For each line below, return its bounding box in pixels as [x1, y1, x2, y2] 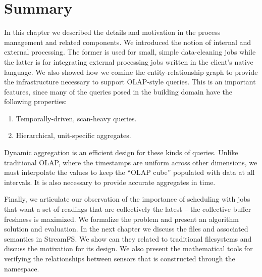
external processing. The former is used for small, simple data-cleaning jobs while [4, 47, 256, 57]
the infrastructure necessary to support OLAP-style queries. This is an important [4, 76, 256, 87]
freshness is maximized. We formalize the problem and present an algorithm [4, 213, 239, 224]
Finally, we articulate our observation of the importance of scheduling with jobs [4, 194, 250, 204]
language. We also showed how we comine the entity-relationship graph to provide [4, 66, 258, 77]
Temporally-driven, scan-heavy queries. [16, 113, 137, 123]
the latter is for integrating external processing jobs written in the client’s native [4, 56, 253, 67]
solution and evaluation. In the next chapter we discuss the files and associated [4, 223, 248, 234]
